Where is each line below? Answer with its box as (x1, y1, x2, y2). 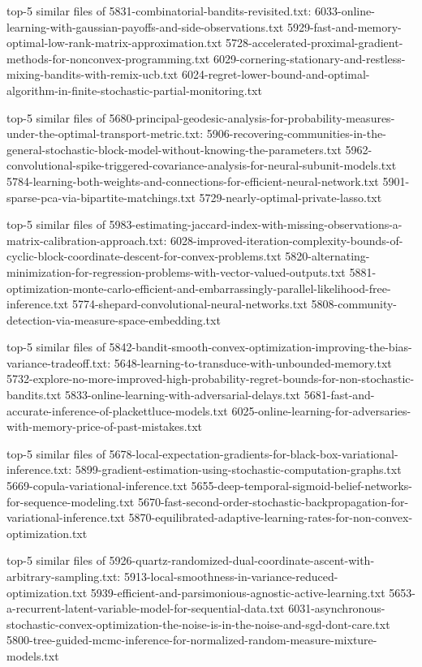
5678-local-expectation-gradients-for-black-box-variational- (109, 445, 398, 462)
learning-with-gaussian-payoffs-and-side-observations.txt (6, 18, 284, 35)
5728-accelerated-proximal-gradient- (226, 34, 403, 51)
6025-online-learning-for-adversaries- (231, 402, 411, 419)
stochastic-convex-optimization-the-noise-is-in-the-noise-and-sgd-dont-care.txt (6, 615, 390, 632)
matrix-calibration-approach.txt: (6, 231, 167, 248)
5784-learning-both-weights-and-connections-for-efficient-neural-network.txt (6, 172, 379, 189)
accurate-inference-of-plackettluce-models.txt (6, 402, 228, 419)
